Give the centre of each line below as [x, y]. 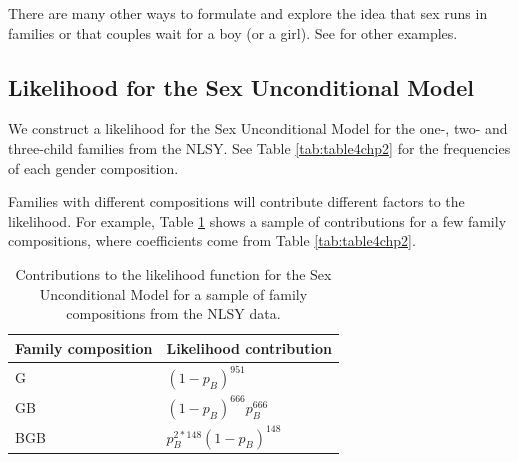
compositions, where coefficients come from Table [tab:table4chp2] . [212, 240]
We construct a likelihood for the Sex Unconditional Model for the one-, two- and [258, 128]
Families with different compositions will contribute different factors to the [236, 201]
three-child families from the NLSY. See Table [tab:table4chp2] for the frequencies [259, 147]
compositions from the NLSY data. [173, 313]
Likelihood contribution [249, 347]
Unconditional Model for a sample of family [173, 293]
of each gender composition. [93, 167]
